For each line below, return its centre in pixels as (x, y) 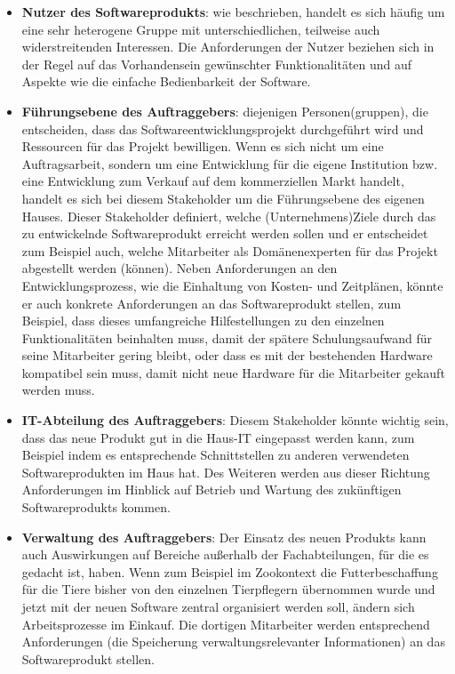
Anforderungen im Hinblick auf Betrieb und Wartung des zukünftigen (212, 489)
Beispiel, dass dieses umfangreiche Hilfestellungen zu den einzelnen (203, 321)
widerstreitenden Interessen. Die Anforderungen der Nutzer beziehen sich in (228, 47)
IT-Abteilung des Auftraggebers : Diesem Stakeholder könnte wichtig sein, (235, 420)
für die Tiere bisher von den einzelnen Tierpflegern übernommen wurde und (228, 589)
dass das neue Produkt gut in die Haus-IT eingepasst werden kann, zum (218, 437)
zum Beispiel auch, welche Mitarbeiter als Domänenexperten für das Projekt (230, 250)
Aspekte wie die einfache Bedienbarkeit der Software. (166, 81)
